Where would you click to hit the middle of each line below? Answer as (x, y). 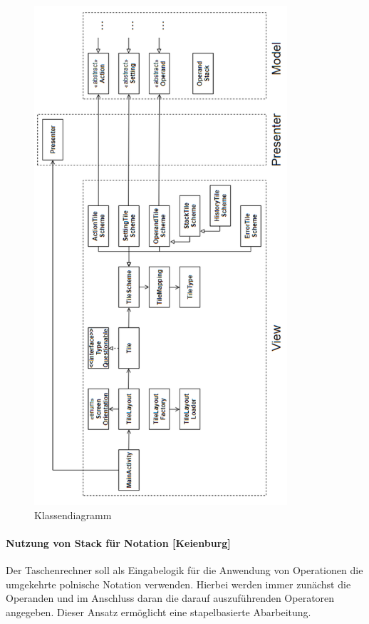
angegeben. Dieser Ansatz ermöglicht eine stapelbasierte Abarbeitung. (158, 612)
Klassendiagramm (73, 515)
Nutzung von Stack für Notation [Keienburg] (118, 542)
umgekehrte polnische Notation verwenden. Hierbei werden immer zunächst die (178, 584)
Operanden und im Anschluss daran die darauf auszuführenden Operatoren (170, 598)
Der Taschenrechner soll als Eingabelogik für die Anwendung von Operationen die (184, 569)
